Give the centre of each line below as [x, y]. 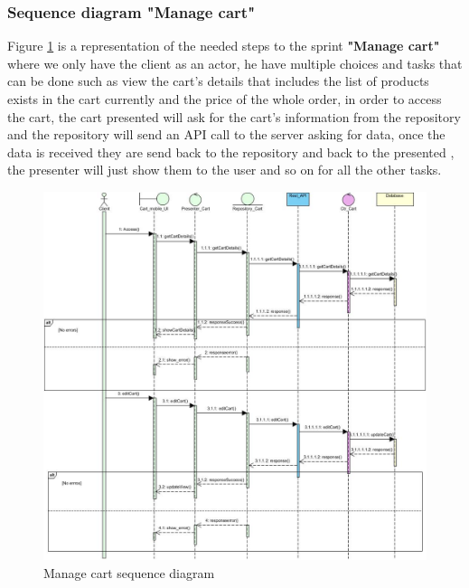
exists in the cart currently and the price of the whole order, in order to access [225, 99]
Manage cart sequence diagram [129, 573]
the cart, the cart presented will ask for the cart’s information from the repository [234, 116]
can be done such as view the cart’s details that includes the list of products [218, 81]
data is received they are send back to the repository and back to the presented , [231, 152]
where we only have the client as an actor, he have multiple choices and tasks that [235, 63]
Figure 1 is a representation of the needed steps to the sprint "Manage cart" [224, 46]
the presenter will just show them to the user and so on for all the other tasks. [225, 170]
